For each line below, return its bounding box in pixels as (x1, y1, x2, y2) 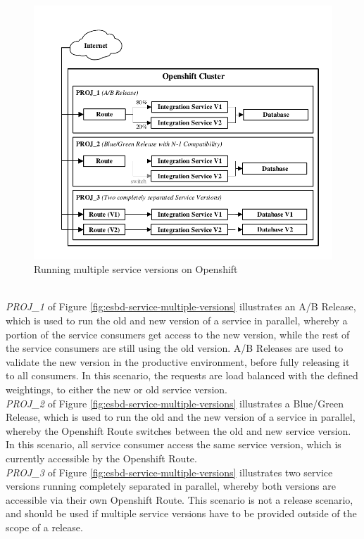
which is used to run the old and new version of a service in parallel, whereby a (6, 313, 348, 328)
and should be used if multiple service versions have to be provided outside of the (6, 506, 357, 521)
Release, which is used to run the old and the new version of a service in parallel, (6, 410, 356, 424)
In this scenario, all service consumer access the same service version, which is (6, 437, 341, 452)
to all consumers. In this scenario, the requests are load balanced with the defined (6, 368, 358, 383)
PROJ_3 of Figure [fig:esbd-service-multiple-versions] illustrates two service (6, 464, 333, 479)
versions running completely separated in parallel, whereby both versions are (6, 478, 336, 493)
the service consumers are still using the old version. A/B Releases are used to (6, 341, 344, 355)
